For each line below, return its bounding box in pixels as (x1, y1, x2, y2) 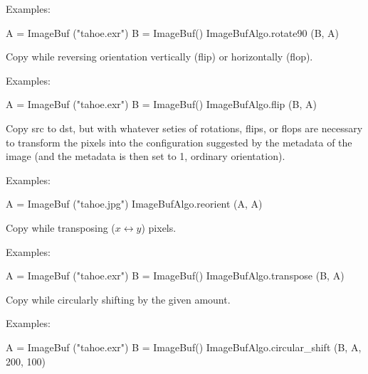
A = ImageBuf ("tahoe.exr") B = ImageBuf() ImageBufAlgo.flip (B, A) (6, 97, 317, 112)
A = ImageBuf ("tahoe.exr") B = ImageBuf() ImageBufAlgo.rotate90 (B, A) (6, 25, 340, 40)
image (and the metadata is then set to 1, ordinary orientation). (6, 149, 285, 164)
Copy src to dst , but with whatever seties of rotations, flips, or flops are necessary (6, 120, 363, 135)
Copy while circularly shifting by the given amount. (6, 292, 231, 306)
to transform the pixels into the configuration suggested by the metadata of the (6, 134, 352, 149)
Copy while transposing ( (6, 220, 115, 235)
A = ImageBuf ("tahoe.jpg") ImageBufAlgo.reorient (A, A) (6, 196, 263, 211)
